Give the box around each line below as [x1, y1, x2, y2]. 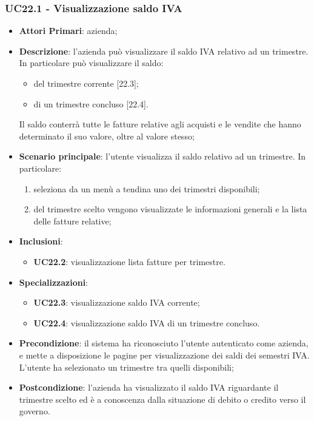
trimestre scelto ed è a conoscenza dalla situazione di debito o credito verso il [19, 392, 306, 405]
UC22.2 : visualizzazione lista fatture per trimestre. [33, 255, 225, 268]
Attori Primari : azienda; [19, 24, 118, 37]
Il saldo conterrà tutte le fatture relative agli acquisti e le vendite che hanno [19, 118, 301, 130]
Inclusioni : [19, 235, 63, 248]
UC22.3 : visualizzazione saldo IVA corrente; [33, 296, 200, 309]
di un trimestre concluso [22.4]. [33, 97, 149, 110]
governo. [19, 405, 50, 417]
